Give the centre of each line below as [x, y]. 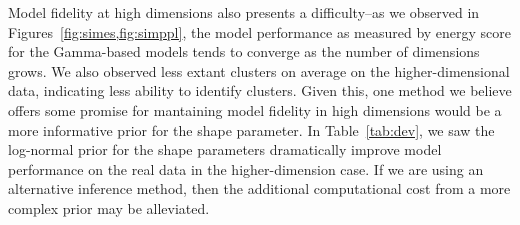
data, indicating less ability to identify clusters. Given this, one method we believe [260, 90]
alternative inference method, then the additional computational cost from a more [259, 188]
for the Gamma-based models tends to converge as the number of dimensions [244, 51]
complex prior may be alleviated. [109, 207]
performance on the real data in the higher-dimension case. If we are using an [246, 168]
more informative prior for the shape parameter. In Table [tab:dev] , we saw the [251, 129]
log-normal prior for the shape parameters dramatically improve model [225, 149]
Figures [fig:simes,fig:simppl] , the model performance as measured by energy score [260, 31]
